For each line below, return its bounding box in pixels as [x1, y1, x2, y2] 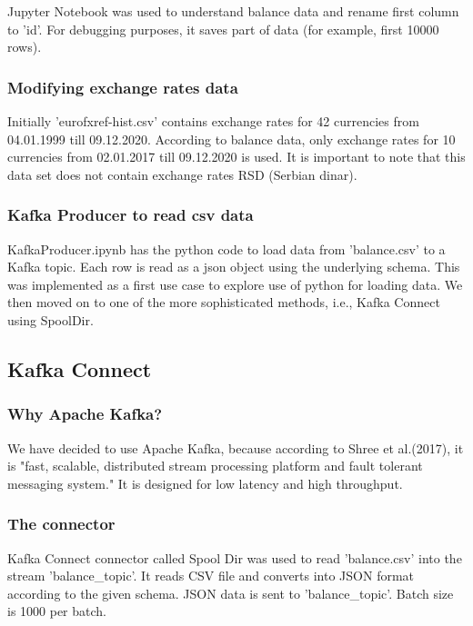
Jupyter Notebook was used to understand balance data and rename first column [7, 2, 459, 20]
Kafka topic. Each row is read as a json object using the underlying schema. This [7, 257, 460, 276]
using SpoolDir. [7, 310, 94, 329]
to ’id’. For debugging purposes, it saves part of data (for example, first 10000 [7, 19, 439, 38]
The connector [7, 512, 116, 535]
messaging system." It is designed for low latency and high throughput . [7, 473, 403, 492]
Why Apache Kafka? [7, 402, 163, 425]
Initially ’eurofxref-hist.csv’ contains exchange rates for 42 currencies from [7, 112, 419, 130]
